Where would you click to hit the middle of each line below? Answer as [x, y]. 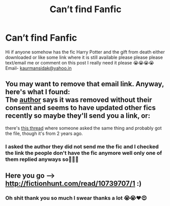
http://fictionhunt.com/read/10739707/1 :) [73, 184]
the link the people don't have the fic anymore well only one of [84, 153]
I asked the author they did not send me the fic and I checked [82, 147]
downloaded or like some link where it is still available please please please [84, 57]
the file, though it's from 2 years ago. [44, 133]
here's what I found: [38, 92]
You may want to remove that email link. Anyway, [85, 84]
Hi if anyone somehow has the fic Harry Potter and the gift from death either [85, 52]
